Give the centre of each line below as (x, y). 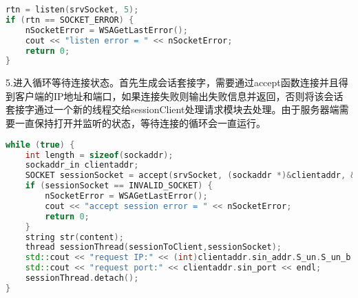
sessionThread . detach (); (82, 278)
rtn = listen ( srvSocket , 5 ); (72, 10)
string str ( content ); (74, 237)
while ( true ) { (40, 145)
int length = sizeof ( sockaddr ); (99, 155)
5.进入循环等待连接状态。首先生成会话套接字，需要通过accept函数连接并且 (172, 82)
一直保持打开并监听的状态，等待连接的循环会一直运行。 (140, 123)
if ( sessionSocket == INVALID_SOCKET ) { (119, 186)
